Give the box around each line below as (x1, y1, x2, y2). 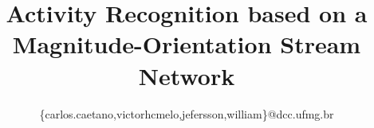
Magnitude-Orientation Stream (12, 28, 361, 60)
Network (138, 59, 235, 91)
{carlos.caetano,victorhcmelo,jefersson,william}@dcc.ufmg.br (39, 105, 334, 122)
